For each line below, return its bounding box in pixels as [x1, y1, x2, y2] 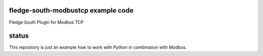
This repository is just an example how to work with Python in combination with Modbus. [9, 44, 187, 50]
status [9, 32, 29, 40]
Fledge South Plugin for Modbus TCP [9, 19, 84, 25]
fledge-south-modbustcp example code [9, 6, 134, 14]
